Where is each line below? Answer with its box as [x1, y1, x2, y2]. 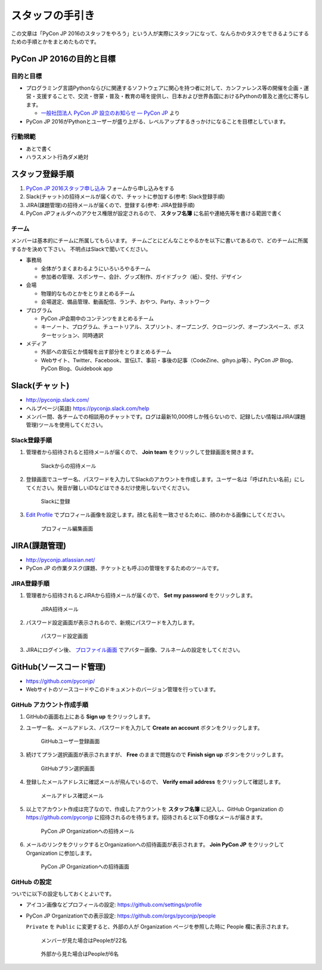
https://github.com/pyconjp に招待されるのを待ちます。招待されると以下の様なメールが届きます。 [26, 814, 266, 821]
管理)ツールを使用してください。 [26, 421, 107, 429]
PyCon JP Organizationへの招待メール [41, 827, 135, 834]
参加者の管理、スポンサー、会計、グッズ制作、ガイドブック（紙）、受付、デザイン [41, 273, 242, 280]
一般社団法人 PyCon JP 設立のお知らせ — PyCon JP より [41, 109, 180, 116]
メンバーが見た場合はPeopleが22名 [41, 937, 128, 944]
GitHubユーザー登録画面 [41, 738, 100, 745]
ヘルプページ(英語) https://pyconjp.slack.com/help [26, 405, 150, 412]
